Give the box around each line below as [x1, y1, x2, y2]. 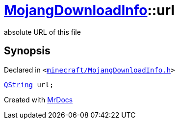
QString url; [4, 80, 54, 89]
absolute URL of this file [4, 27, 81, 36]
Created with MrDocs [4, 95, 73, 104]
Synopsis [4, 45, 51, 57]
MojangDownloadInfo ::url [4, 2, 175, 19]
